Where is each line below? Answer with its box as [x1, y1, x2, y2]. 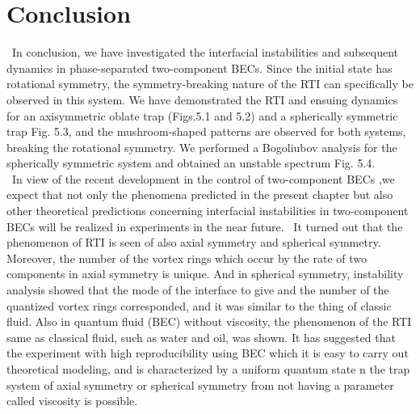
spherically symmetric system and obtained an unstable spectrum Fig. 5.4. [6, 154, 376, 171]
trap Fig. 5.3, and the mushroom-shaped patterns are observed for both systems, [6, 123, 406, 140]
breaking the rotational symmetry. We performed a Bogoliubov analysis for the [6, 138, 397, 155]
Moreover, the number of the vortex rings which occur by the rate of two [6, 249, 367, 266]
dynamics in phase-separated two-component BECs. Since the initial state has [6, 59, 393, 76]
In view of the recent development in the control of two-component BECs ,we [11, 170, 395, 187]
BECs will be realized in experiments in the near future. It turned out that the [6, 218, 403, 234]
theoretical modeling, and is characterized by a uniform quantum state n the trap [6, 361, 410, 377]
